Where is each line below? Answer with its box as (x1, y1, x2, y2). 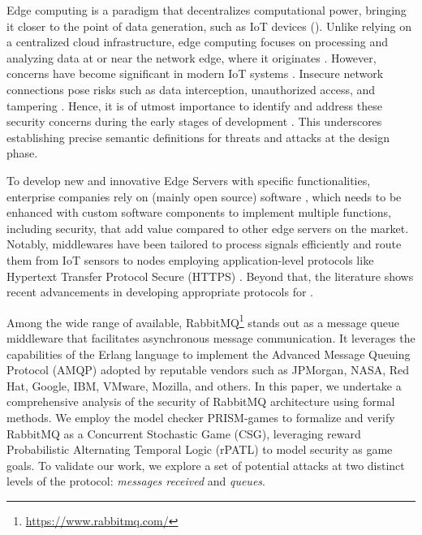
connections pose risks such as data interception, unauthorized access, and (6, 80, 376, 97)
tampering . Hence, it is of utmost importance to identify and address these (6, 97, 382, 114)
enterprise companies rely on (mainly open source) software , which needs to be (6, 188, 402, 205)
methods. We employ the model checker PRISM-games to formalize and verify (6, 408, 395, 425)
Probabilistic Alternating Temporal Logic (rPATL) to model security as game (6, 441, 393, 458)
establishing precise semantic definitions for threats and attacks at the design (6, 128, 390, 145)
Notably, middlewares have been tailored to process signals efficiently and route (6, 235, 402, 252)
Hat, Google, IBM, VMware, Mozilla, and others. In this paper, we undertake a (6, 377, 402, 394)
